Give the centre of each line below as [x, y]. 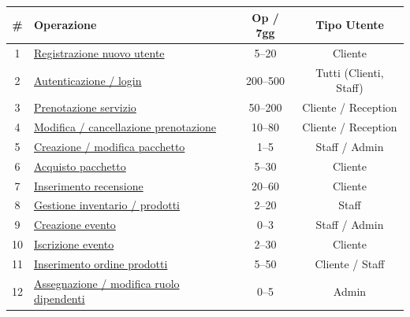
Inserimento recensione [89, 185]
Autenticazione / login [88, 80]
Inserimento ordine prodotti [101, 263]
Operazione [65, 25]
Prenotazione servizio [85, 107]
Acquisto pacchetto [80, 166]
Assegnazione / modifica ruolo [107, 283]
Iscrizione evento [74, 244]
